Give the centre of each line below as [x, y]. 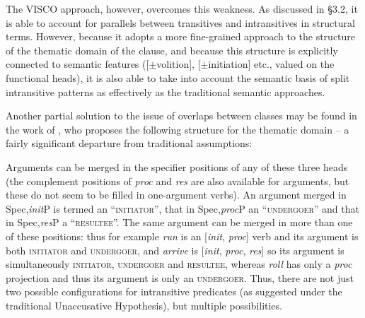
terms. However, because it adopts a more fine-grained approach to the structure [181, 36]
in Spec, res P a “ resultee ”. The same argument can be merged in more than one [179, 222]
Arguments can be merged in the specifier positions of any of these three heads [177, 166]
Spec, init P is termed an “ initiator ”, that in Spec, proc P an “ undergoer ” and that [182, 208]
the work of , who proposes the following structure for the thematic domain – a [178, 129]
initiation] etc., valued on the [271, 64]
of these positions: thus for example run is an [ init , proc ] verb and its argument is [182, 236]
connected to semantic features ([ [77, 64]
